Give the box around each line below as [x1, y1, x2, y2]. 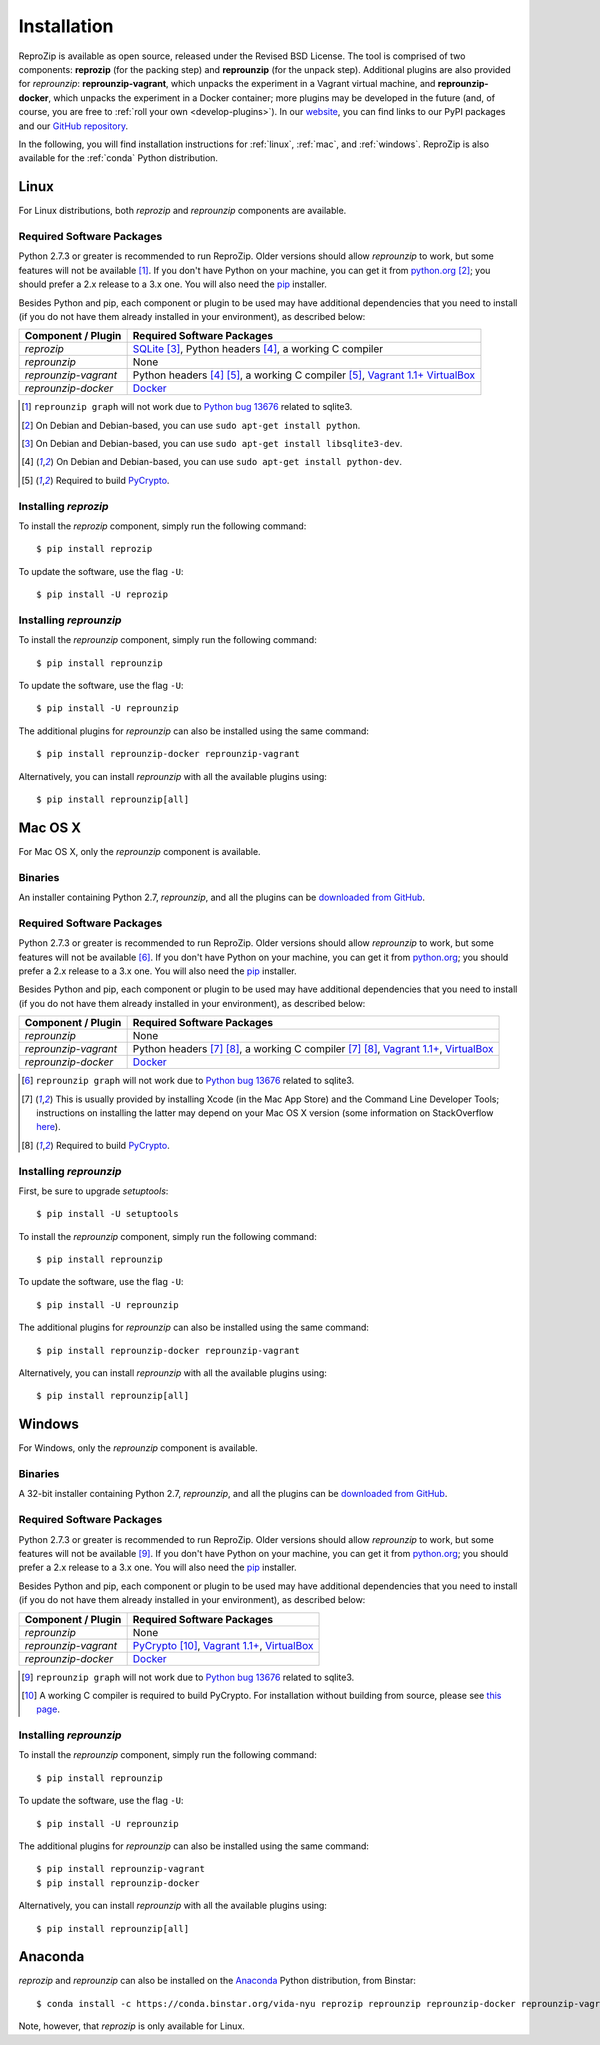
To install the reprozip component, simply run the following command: [18, 520, 307, 532]
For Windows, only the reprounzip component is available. [18, 1442, 259, 1454]
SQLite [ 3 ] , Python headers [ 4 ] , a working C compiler [132, 342, 384, 356]
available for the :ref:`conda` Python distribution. [18, 152, 219, 164]
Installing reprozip [18, 499, 109, 513]
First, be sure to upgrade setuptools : [18, 1185, 169, 1197]
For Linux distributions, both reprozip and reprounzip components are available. [18, 205, 347, 217]
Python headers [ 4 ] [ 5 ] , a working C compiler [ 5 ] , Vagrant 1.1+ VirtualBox [132, 368, 476, 382]
